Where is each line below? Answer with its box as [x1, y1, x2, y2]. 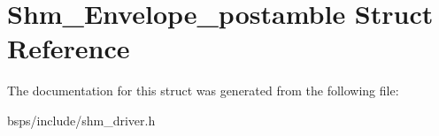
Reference [7, 30, 130, 66]
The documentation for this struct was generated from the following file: [7, 81, 399, 100]
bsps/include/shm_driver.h [7, 110, 156, 129]
